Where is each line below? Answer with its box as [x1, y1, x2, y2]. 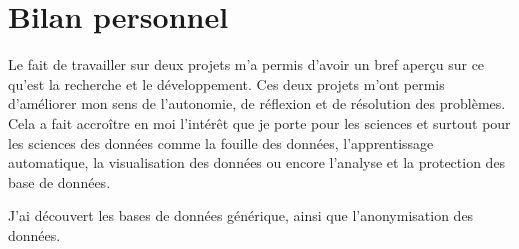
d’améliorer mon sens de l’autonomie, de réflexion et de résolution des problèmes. [8, 93, 506, 114]
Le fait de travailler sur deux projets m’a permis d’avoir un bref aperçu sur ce [8, 54, 485, 75]
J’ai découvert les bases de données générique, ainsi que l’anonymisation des [8, 205, 474, 226]
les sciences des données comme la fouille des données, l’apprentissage [8, 132, 434, 153]
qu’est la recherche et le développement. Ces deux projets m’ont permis [8, 73, 445, 94]
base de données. [8, 171, 111, 192]
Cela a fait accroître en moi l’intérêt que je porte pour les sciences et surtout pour [8, 112, 511, 133]
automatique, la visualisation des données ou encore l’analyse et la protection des [8, 152, 506, 173]
